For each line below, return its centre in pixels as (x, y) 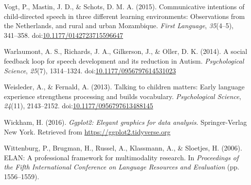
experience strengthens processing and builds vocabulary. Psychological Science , (123, 96)
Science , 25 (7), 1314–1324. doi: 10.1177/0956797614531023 (90, 70)
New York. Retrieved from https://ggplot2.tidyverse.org (87, 131)
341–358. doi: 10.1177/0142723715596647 (64, 35)
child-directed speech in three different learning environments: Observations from (125, 16)
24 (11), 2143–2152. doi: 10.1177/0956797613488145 (79, 106)
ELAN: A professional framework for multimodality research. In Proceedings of (121, 157)
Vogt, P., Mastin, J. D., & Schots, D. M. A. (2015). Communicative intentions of (124, 6)
